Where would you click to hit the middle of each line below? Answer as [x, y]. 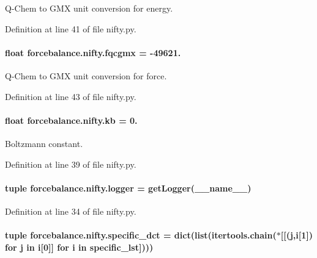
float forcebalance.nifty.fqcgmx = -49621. [93, 52]
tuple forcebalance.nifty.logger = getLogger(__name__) [128, 188]
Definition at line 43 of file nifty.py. [71, 96]
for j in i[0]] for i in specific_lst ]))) [79, 247]
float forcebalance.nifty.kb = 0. [71, 120]
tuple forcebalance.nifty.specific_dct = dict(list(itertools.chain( [141, 235]
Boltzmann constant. [44, 143]
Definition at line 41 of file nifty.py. [71, 28]
